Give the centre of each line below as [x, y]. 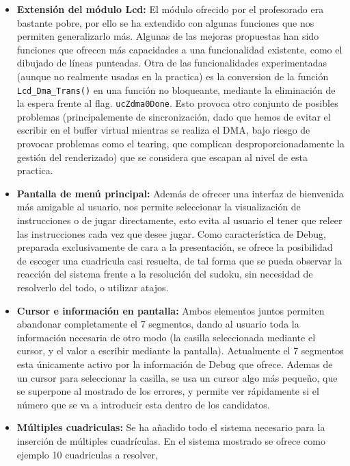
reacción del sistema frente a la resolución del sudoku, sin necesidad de [165, 274]
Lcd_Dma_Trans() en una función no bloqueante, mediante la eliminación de [176, 89]
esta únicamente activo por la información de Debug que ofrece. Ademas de [175, 364]
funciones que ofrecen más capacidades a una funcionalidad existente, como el [179, 49]
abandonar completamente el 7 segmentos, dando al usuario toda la [158, 324]
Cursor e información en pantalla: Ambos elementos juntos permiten [171, 310]
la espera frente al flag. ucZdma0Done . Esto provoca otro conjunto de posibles [177, 103]
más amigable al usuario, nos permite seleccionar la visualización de [159, 207]
